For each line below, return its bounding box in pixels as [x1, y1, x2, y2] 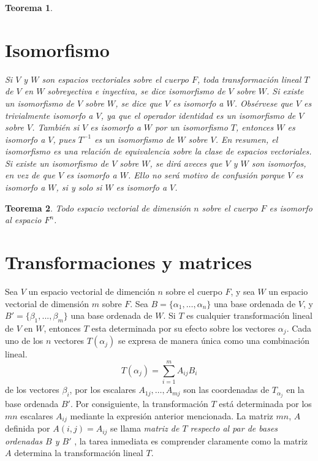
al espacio [5, 213, 42, 226]
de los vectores [5, 383, 59, 396]
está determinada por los [219, 397, 312, 410]
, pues [53, 132, 75, 145]
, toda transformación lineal [197, 72, 301, 85]
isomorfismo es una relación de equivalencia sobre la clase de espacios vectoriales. [5, 145, 312, 158]
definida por [5, 422, 50, 435]
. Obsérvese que [234, 96, 293, 109]
